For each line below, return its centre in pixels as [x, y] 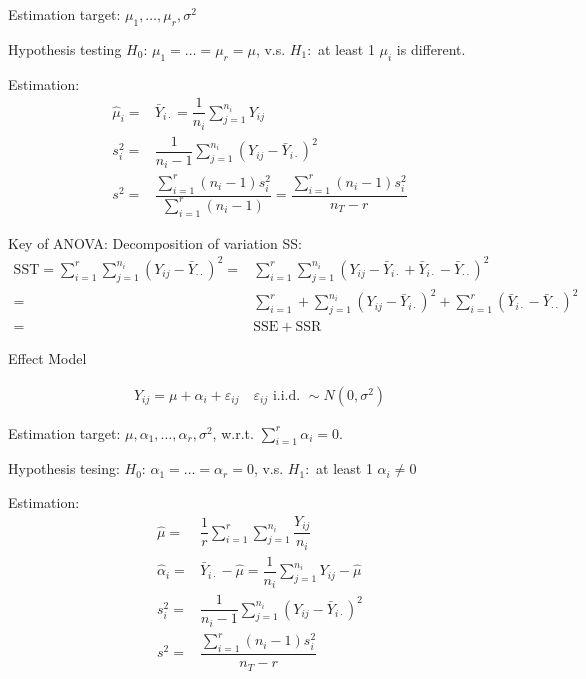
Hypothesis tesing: [64, 468]
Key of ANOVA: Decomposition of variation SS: [155, 242]
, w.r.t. [233, 432]
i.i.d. [286, 395]
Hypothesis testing [65, 48]
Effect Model [47, 358]
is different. [431, 48]
